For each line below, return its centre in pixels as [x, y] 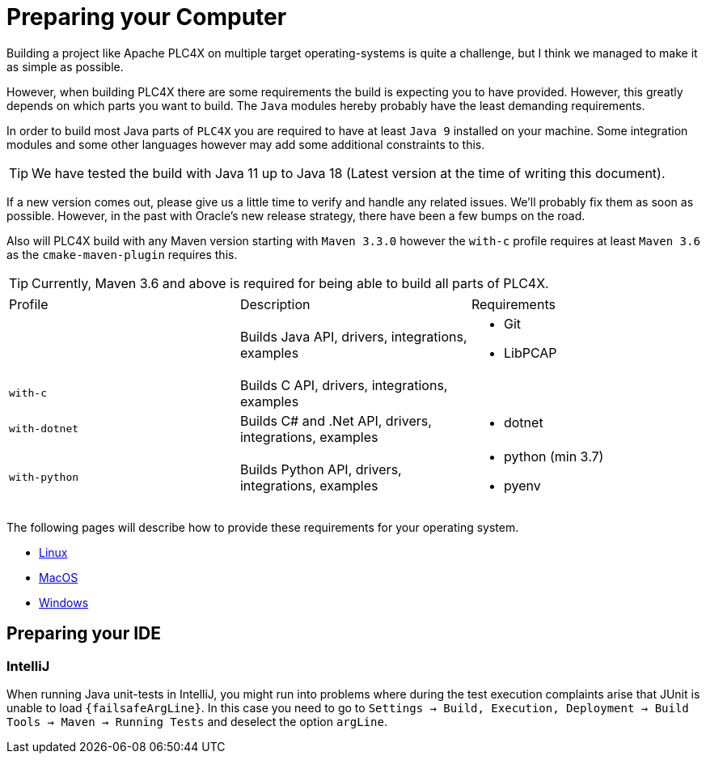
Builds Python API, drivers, [321, 469]
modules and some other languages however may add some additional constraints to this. [246, 144]
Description [275, 304]
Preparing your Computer [147, 17]
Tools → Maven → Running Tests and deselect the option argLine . [197, 721]
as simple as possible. [65, 66]
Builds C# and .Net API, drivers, [336, 420]
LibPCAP [530, 352]
